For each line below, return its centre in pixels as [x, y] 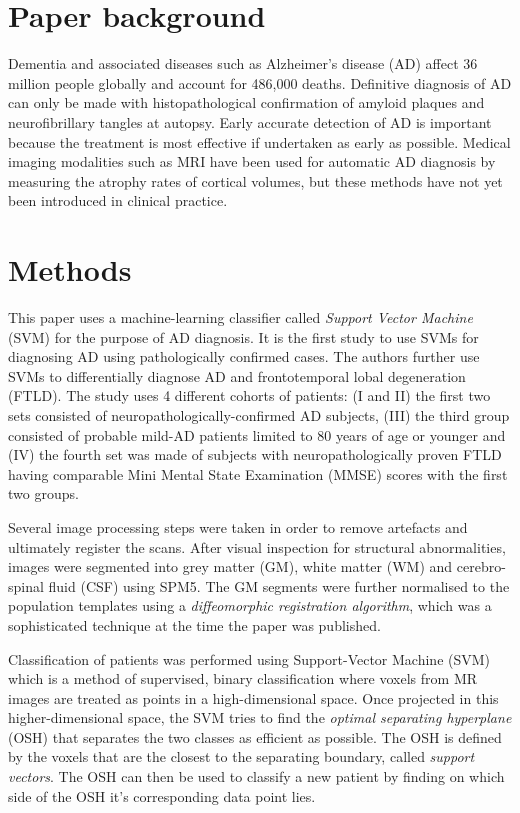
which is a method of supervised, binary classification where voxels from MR [243, 678]
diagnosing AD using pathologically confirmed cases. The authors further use [244, 356]
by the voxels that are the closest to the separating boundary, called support [241, 756]
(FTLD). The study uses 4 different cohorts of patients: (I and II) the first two [249, 395]
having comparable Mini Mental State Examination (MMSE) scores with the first [258, 473]
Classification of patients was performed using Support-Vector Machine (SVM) [249, 658]
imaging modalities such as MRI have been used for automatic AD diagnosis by [252, 161]
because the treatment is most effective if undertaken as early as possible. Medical [259, 141]
